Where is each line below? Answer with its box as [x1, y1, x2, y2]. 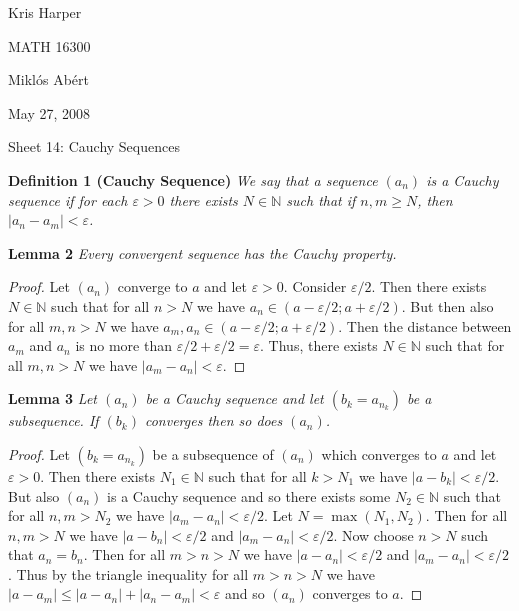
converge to [117, 276, 188, 297]
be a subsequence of [152, 443, 274, 464]
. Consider [283, 276, 347, 297]
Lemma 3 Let [8, 388, 97, 409]
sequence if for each [8, 189, 128, 210]
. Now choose [333, 524, 414, 545]
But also [8, 485, 60, 506]
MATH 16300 [8, 35, 91, 56]
